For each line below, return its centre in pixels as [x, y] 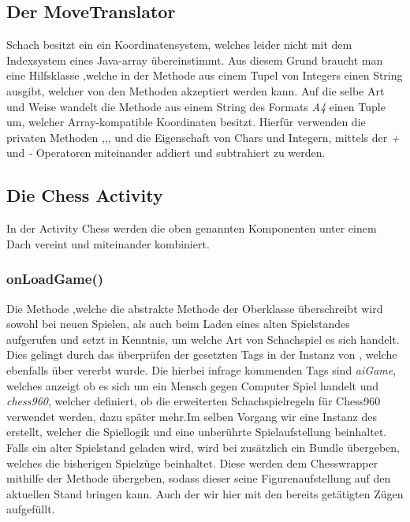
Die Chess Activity [85, 195]
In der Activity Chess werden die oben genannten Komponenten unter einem [192, 228]
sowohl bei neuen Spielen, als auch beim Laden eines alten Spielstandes [178, 324]
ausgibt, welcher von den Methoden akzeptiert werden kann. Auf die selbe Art [196, 90]
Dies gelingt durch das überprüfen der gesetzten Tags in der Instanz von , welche [202, 354]
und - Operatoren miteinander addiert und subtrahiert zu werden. [166, 153]
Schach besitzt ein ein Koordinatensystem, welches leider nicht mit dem [179, 45]
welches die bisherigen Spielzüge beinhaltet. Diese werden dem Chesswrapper [192, 462]
